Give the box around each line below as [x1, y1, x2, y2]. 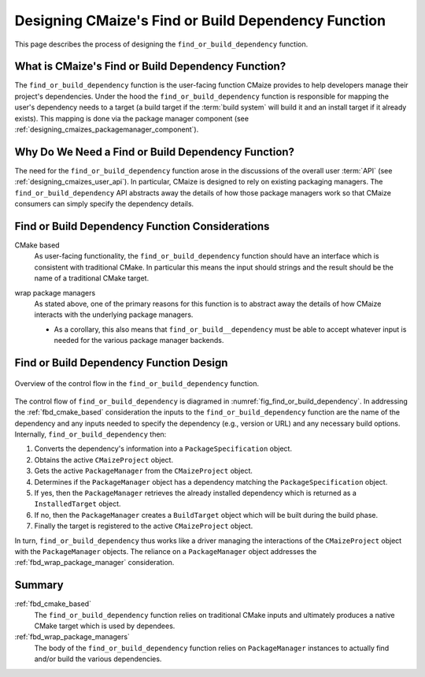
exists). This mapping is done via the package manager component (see [14, 113, 249, 123]
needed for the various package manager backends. [54, 336, 224, 345]
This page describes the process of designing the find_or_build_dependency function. [14, 39, 309, 49]
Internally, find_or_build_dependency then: [14, 430, 167, 439]
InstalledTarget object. [34, 499, 121, 508]
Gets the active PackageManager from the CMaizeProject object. [34, 466, 253, 476]
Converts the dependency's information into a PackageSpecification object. [34, 444, 293, 453]
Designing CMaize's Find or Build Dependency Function [14, 12, 386, 29]
